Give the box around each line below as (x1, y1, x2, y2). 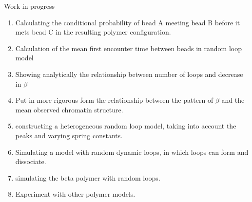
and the (221, 95, 245, 105)
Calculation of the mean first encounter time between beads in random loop (15, 43, 242, 53)
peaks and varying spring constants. (15, 130, 123, 140)
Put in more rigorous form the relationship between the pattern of (15, 95, 213, 105)
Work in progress (4, 1, 55, 11)
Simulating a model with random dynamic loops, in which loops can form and (15, 147, 249, 157)
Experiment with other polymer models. (15, 189, 136, 199)
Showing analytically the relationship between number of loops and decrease (15, 69, 243, 79)
